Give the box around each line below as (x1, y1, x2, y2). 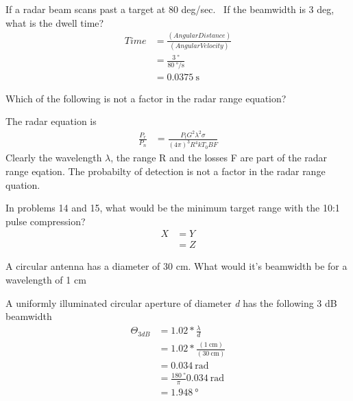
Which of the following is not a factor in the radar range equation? (5, 91, 287, 105)
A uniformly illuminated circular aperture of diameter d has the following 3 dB (5, 295, 337, 310)
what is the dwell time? (5, 15, 104, 30)
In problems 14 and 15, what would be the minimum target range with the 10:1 (5, 200, 340, 215)
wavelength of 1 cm (5, 272, 86, 286)
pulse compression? (5, 214, 86, 228)
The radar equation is (5, 114, 97, 128)
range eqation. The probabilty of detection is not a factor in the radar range (5, 163, 326, 178)
